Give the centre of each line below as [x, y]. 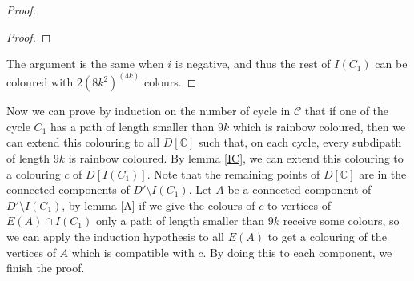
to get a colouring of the [327, 236]
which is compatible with [133, 252]
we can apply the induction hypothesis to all [116, 236]
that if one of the [347, 111]
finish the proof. [46, 268]
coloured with [40, 82]
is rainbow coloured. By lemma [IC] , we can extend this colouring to [236, 158]
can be [391, 64]
